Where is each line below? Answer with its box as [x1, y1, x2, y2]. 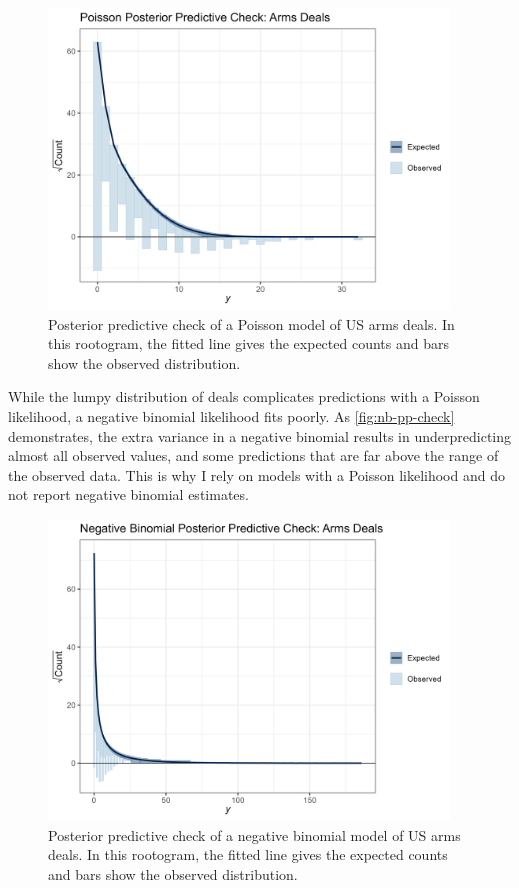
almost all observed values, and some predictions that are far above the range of [8, 445, 499, 466]
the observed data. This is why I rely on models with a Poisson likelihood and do [8, 464, 505, 485]
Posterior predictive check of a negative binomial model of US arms [48, 824, 461, 845]
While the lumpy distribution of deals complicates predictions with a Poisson [8, 386, 480, 407]
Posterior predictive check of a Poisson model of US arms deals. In [48, 313, 455, 334]
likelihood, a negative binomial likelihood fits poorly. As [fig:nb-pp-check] [8, 406, 455, 427]
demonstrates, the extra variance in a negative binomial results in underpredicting [8, 425, 512, 446]
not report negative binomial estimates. [8, 484, 249, 505]
